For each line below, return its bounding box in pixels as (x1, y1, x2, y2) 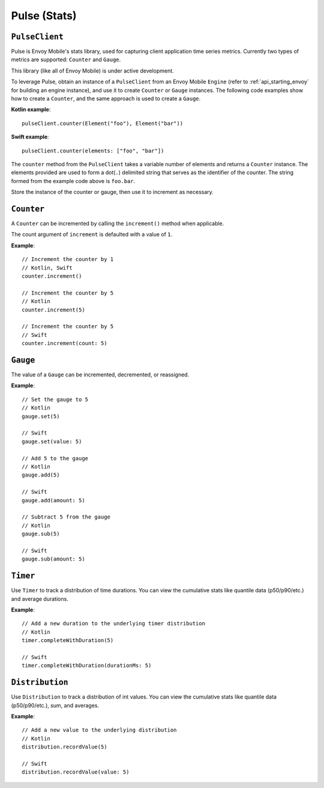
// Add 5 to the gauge (22, 455, 89, 462)
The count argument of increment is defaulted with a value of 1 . (11, 231, 173, 238)
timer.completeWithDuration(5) (22, 637, 114, 644)
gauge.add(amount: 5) (22, 497, 85, 504)
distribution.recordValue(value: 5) (22, 769, 130, 775)
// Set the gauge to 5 (22, 396, 89, 403)
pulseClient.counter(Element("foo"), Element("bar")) (22, 120, 183, 127)
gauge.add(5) (22, 472, 60, 478)
